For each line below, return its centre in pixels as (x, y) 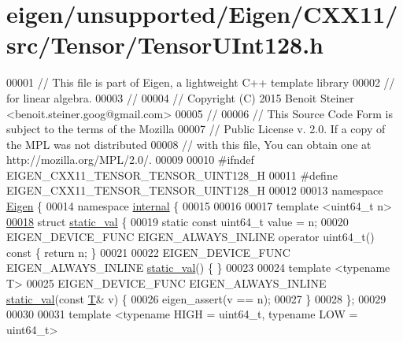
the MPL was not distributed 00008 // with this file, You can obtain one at (189, 144)
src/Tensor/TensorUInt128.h (165, 45)
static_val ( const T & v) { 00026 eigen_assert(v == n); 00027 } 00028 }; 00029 (196, 298)
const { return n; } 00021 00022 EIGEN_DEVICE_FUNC (148, 252)
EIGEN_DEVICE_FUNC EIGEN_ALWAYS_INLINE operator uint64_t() (190, 237)
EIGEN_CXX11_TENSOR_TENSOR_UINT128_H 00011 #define (172, 175)
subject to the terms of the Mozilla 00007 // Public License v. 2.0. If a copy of (196, 129)
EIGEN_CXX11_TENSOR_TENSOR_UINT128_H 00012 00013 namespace (195, 190)
